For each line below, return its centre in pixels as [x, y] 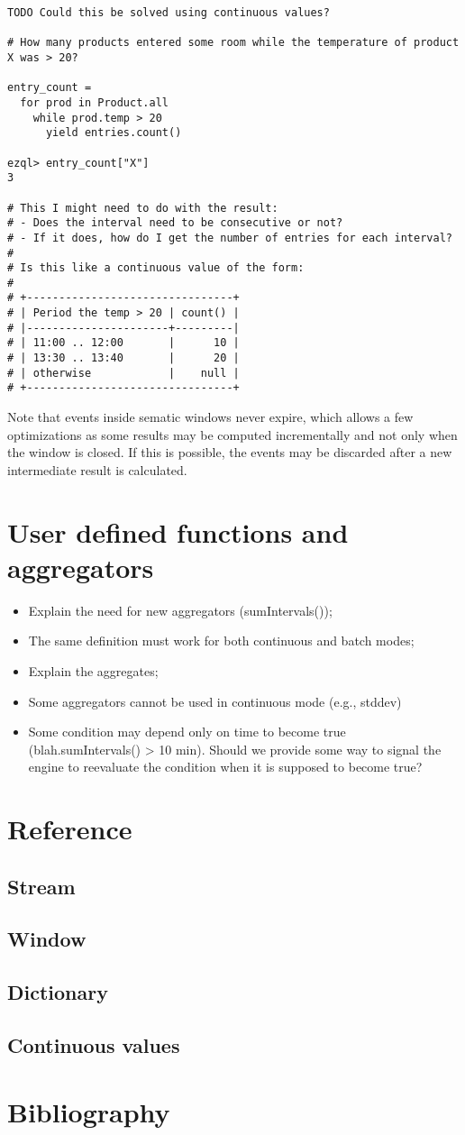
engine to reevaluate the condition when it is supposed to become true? [225, 767]
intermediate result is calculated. [97, 469]
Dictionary [58, 992]
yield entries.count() [114, 133]
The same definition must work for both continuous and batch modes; [221, 641]
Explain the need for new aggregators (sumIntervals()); [180, 610]
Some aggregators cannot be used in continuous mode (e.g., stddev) [215, 701]
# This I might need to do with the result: [143, 208]
